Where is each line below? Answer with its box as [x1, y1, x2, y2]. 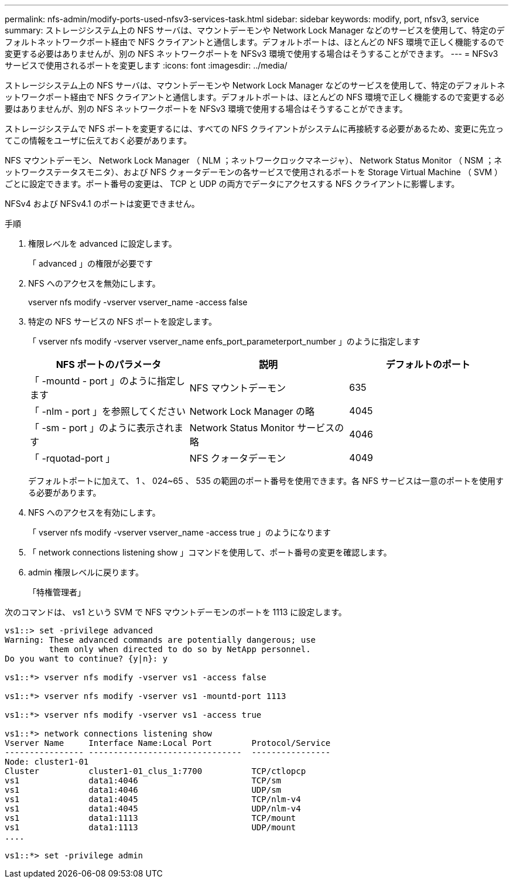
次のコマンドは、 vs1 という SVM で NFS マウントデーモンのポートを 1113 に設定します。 [5, 607, 347, 617]
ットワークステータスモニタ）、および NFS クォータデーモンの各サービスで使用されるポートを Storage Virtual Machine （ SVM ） [5, 167, 503, 177]
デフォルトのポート [385, 359, 470, 370]
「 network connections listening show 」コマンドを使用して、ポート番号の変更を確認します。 [28, 547, 392, 557]
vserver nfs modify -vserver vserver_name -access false [28, 297, 248, 307]
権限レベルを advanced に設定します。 [28, 238, 177, 248]
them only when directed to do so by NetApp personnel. [49, 645, 311, 654]
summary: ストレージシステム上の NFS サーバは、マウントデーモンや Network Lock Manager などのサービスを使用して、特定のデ [5, 25, 505, 35]
